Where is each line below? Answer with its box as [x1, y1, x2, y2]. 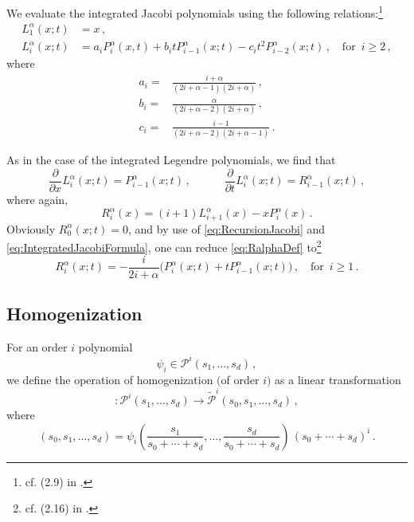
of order [221, 371, 260, 387]
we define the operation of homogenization [6, 371, 213, 387]
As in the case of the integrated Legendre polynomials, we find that [6, 151, 336, 168]
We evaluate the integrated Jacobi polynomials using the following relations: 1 [6, 2, 384, 21]
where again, [6, 190, 68, 207]
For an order [6, 338, 68, 355]
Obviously [6, 220, 56, 237]
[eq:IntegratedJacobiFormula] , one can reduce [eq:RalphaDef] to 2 [6, 237, 322, 256]
